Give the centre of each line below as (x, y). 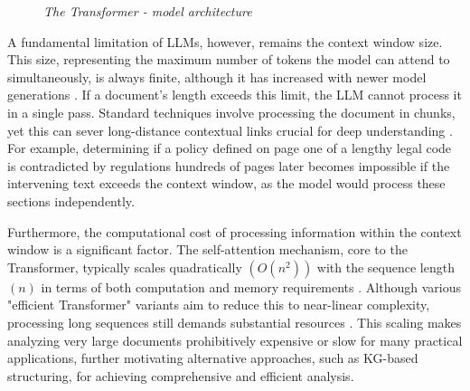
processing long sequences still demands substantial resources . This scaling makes (235, 322)
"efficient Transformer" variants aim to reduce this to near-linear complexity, (219, 305)
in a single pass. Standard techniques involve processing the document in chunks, (231, 112)
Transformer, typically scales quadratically (125, 267)
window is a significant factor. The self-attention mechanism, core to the (207, 249)
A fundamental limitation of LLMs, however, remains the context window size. (225, 41)
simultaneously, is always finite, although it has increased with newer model (217, 76)
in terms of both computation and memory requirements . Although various (251, 286)
